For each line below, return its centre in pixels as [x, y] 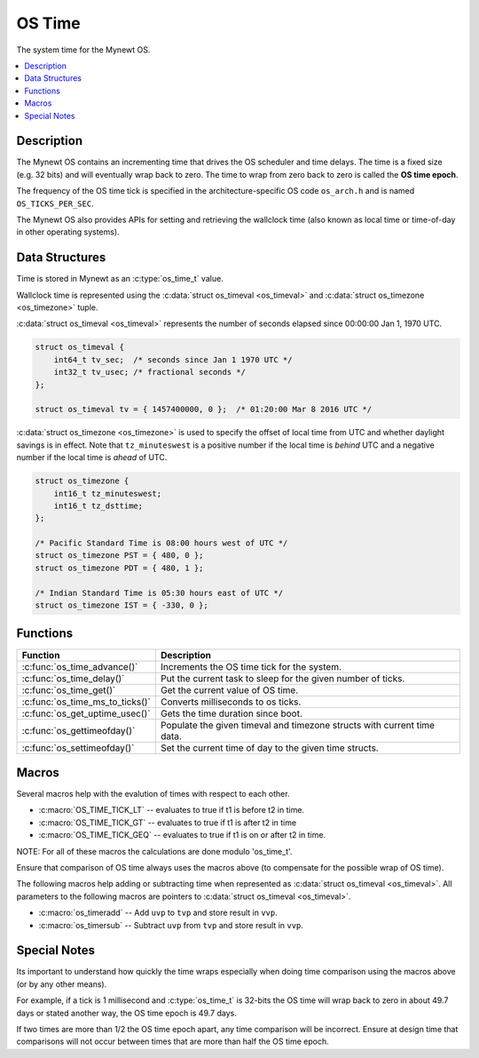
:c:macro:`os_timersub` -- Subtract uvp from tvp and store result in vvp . [171, 925]
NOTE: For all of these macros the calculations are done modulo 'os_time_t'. [154, 851]
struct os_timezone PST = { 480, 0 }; [119, 556]
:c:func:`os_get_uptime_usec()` [86, 713]
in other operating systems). [68, 232]
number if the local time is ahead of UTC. [92, 457]
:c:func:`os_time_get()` [69, 690]
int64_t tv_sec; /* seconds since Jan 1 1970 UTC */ [173, 359]
